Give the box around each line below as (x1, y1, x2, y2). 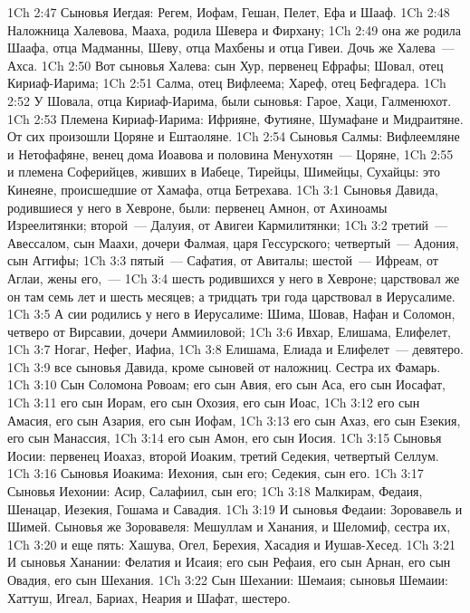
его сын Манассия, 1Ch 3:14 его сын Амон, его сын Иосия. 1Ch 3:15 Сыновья (7, 428, 442, 447)
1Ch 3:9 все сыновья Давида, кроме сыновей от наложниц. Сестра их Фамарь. (7, 357, 441, 376)
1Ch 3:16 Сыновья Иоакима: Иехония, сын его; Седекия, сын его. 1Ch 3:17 (7, 464, 424, 483)
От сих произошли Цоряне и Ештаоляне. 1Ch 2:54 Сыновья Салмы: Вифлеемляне (7, 127, 460, 146)
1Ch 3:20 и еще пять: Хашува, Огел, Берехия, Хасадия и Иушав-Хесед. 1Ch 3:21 (7, 534, 456, 553)
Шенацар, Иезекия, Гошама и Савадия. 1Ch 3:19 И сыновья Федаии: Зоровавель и (7, 499, 463, 518)
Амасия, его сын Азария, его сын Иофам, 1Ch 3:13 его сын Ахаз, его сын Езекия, (7, 410, 461, 429)
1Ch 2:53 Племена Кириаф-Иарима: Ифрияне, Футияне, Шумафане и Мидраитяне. (7, 109, 464, 128)
